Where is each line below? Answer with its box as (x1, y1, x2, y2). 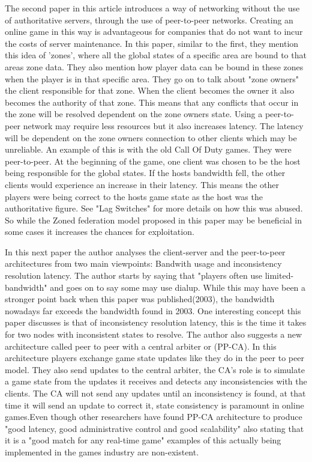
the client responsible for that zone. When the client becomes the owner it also (5, 84, 295, 97)
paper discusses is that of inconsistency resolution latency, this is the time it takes (5, 316, 307, 329)
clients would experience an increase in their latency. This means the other (5, 178, 279, 190)
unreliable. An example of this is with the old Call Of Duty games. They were (5, 143, 292, 156)
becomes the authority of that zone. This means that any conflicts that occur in (5, 96, 299, 108)
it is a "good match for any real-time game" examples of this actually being (5, 434, 281, 446)
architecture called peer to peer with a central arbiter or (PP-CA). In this (5, 339, 277, 352)
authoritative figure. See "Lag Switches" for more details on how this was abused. (5, 202, 303, 214)
